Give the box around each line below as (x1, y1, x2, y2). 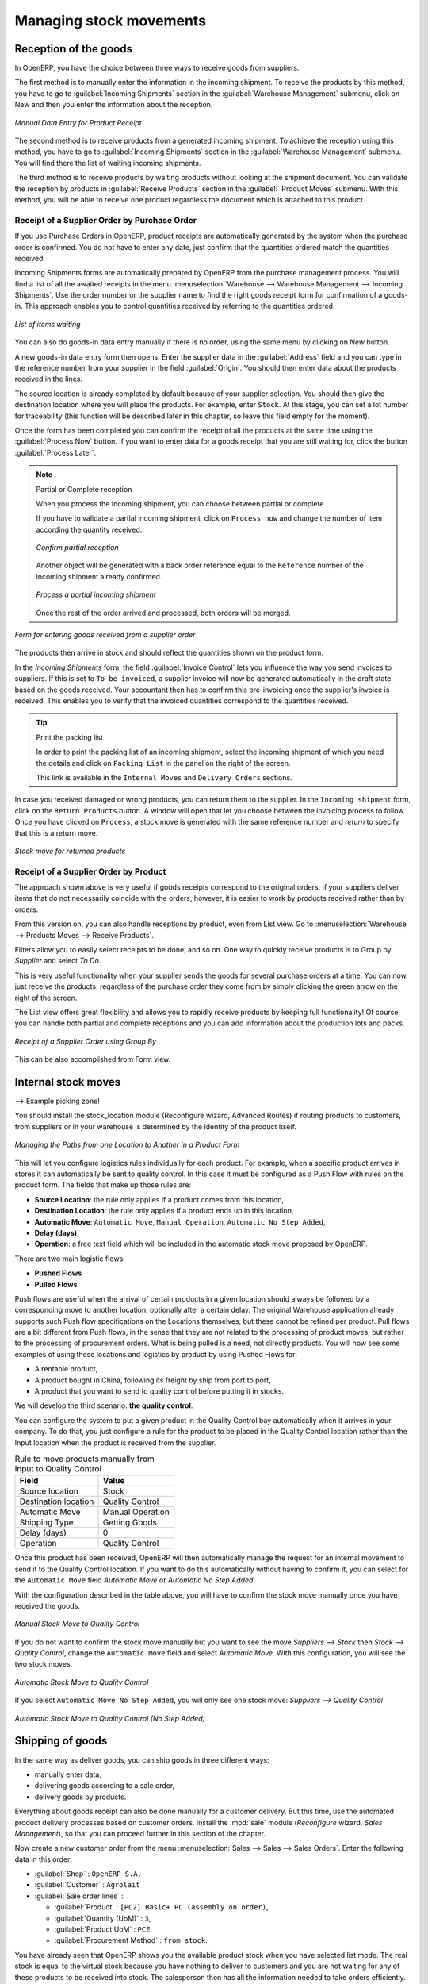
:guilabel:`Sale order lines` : (34, 1891, 124, 1901)
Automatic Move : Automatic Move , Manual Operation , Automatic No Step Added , (34, 1217, 326, 1226)
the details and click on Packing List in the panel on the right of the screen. (36, 758, 291, 767)
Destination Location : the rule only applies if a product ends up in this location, (34, 1206, 294, 1216)
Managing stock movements (14, 12, 206, 29)
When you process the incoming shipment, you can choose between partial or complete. (36, 498, 327, 508)
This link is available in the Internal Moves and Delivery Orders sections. (36, 772, 292, 782)
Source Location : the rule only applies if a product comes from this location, (34, 1194, 285, 1204)
